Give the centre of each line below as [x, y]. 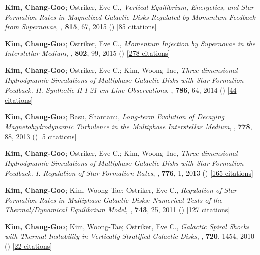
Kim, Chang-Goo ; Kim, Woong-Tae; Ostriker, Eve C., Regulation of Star [121, 189]
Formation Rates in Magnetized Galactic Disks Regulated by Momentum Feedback [130, 16]
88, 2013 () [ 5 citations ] [41, 136]
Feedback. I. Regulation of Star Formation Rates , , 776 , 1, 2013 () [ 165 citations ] [129, 173]
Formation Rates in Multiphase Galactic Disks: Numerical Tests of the [113, 199]
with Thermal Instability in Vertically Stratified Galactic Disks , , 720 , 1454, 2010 [130, 236]
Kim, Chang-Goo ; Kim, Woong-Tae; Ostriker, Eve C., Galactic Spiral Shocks [127, 226]
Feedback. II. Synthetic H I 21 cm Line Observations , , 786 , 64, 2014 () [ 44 [121, 90]
